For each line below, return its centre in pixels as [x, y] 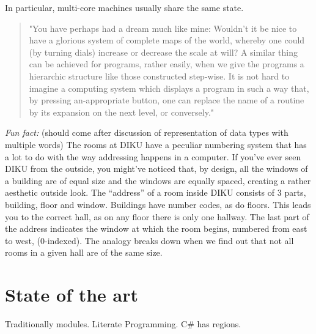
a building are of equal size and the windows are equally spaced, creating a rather [158, 180]
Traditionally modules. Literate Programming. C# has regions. [123, 324]
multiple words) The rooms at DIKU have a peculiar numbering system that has [156, 144]
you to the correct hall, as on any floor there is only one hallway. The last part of [157, 216]
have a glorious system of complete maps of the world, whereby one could [167, 40]
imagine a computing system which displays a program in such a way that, [169, 88]
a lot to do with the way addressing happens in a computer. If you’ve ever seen [153, 156]
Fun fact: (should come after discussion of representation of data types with [147, 132]
